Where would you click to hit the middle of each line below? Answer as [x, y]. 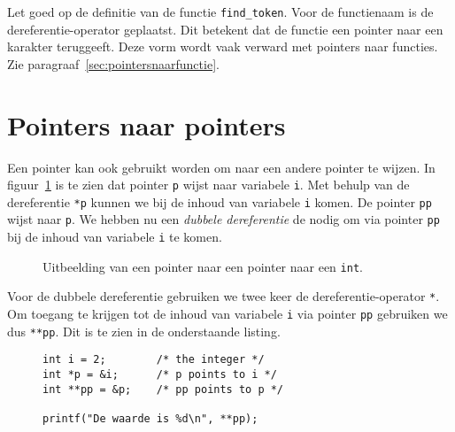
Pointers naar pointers [147, 124]
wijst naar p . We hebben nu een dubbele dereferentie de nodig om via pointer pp [224, 219]
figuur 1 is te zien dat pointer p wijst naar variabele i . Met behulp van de [208, 185]
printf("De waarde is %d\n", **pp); [150, 419]
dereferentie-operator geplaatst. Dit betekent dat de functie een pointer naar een [225, 29]
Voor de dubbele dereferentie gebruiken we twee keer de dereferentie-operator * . [224, 296]
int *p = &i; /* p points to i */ [160, 375]
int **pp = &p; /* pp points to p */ [163, 389]
